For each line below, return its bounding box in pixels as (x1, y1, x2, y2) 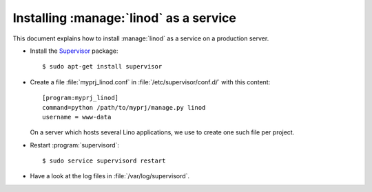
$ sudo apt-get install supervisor (42, 62, 163, 71)
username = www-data (42, 113, 112, 121)
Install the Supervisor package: (30, 47, 118, 55)
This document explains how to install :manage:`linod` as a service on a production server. (12, 34, 269, 43)
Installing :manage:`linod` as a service (12, 10, 237, 25)
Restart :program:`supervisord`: (30, 141, 120, 149)
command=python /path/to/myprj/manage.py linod (42, 104, 206, 111)
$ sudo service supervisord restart (42, 157, 166, 165)
